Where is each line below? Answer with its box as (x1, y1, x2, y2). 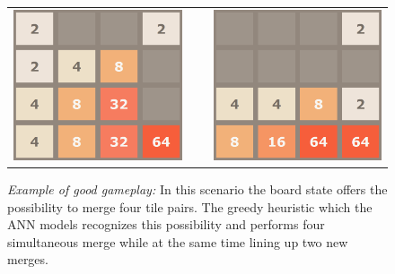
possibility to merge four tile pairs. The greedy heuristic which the (7, 197, 373, 216)
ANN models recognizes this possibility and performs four (7, 215, 325, 234)
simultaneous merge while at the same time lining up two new (7, 232, 348, 251)
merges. (7, 250, 48, 269)
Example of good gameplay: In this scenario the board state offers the (7, 179, 388, 198)
